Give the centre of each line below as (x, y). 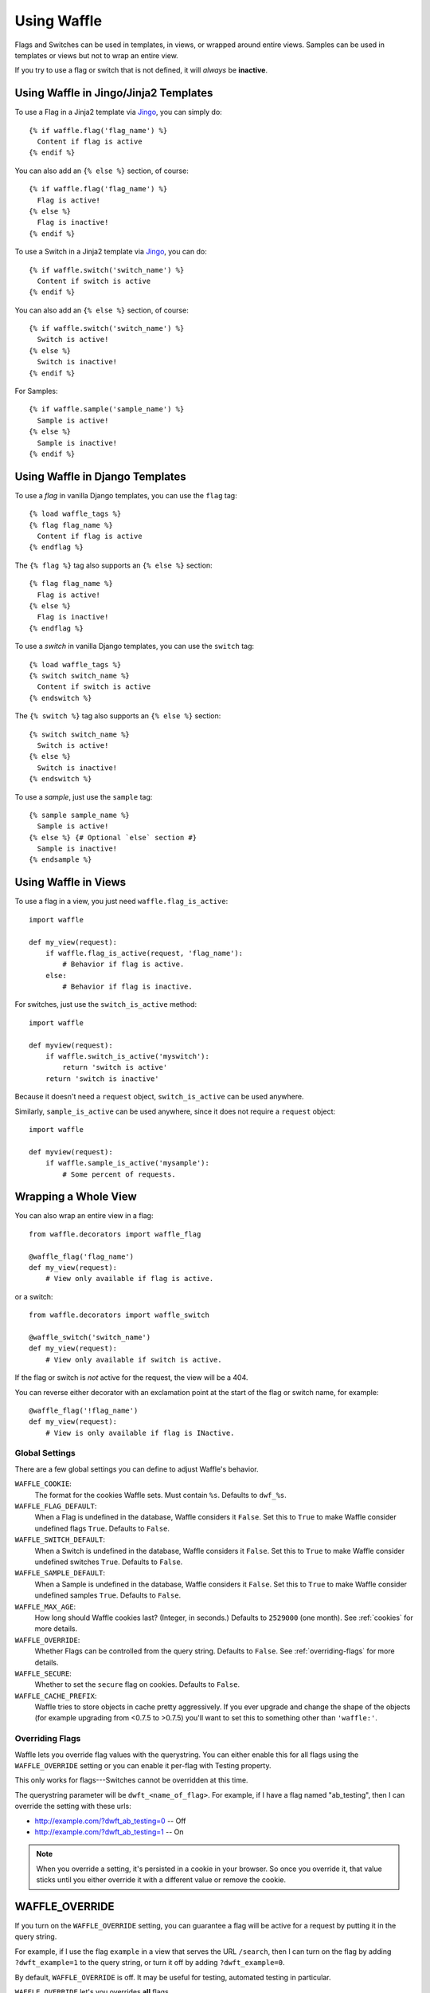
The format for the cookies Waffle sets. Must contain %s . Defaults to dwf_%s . (160, 1495)
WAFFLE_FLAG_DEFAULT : (56, 1506)
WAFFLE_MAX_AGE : (45, 1606)
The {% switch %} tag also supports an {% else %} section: (118, 716)
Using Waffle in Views (70, 882)
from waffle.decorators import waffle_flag (115, 1234)
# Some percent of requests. (119, 1174)
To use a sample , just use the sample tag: (84, 796)
